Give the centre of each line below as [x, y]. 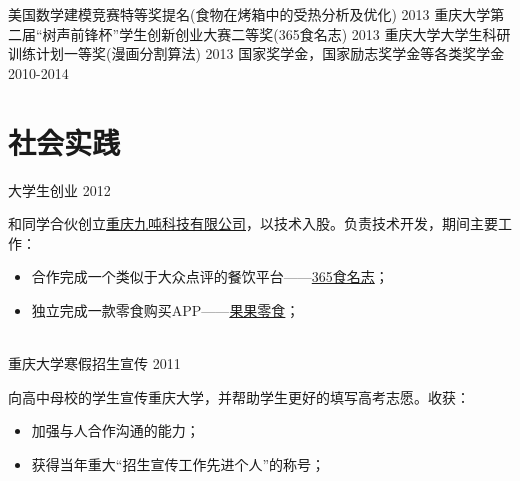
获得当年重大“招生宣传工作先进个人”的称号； [178, 463]
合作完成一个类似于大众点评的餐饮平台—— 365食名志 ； [210, 276]
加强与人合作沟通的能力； [115, 430]
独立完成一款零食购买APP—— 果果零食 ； [165, 309]
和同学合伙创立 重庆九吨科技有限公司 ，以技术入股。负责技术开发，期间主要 [253, 223]
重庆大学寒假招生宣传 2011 [94, 363]
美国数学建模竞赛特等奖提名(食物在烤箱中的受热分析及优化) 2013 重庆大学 [249, 14]
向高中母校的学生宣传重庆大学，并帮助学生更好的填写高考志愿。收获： [239, 396]
